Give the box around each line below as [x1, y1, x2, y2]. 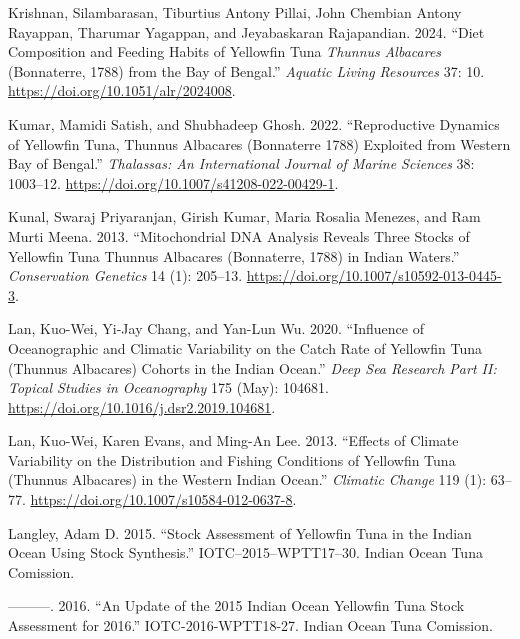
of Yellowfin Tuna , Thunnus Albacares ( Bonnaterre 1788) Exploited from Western [8, 133, 511, 154]
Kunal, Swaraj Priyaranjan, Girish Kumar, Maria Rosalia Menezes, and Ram [8, 206, 481, 227]
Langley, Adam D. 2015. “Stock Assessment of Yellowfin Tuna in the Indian [8, 522, 472, 543]
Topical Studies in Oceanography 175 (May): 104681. [8, 377, 329, 398]
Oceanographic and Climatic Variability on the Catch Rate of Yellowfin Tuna [8, 337, 482, 358]
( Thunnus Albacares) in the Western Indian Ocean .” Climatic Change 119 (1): [8, 469, 487, 490]
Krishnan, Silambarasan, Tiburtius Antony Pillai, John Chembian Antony [8, 2, 462, 22]
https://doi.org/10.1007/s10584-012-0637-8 [30, 489, 293, 510]
